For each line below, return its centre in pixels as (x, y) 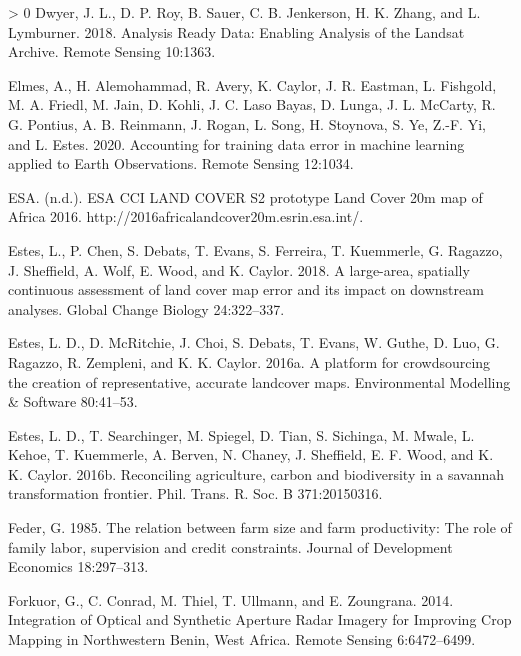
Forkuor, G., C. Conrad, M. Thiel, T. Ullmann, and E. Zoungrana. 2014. (231, 599)
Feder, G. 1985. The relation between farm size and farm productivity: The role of (260, 527)
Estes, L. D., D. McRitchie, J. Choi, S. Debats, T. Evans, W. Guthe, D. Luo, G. (254, 342)
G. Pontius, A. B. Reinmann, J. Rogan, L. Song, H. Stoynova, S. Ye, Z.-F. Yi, (247, 123)
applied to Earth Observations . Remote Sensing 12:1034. (181, 163)
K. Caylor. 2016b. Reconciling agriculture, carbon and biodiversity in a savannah (256, 473)
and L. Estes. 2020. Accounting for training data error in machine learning (236, 143)
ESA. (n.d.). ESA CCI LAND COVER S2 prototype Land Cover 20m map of (245, 196)
